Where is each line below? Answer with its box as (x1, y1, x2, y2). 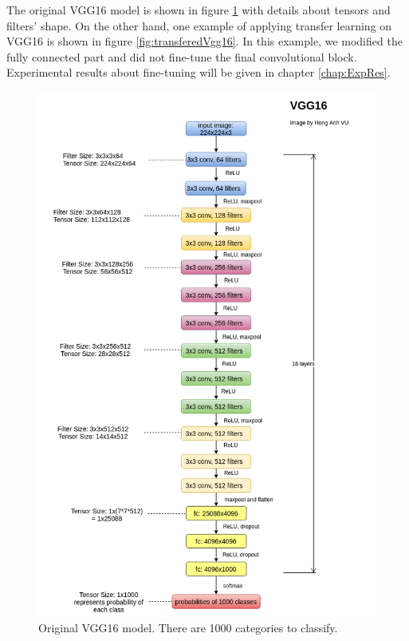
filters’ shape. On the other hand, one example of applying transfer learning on (6, 17, 392, 34)
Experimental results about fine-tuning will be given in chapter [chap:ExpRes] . (6, 64, 391, 81)
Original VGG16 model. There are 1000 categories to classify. (38, 619, 338, 636)
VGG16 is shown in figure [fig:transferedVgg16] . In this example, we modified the (6, 33, 403, 49)
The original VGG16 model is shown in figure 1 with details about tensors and (6, 2, 391, 18)
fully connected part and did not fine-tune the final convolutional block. (6, 48, 357, 65)
